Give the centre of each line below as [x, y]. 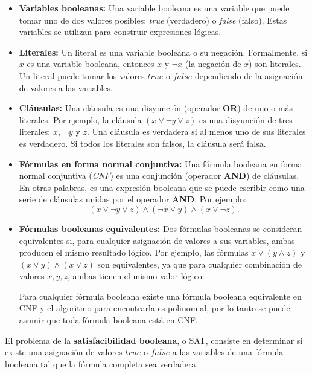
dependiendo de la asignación [249, 75]
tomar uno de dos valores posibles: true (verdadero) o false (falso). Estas [153, 20]
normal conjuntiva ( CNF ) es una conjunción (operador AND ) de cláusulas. [159, 176]
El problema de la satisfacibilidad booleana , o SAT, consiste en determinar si [154, 340]
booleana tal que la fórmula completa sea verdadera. [102, 363]
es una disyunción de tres [246, 119]
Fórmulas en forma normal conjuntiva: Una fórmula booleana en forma [161, 163]
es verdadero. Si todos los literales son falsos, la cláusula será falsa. [142, 143]
